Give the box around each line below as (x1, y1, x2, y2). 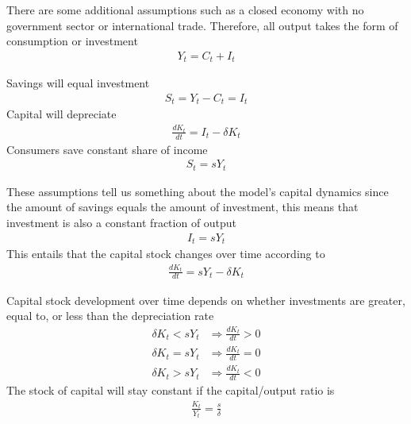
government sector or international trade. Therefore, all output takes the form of (6, 17, 398, 33)
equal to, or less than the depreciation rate (6, 307, 214, 324)
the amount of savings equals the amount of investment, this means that (6, 199, 359, 215)
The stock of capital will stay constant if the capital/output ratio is (6, 382, 335, 399)
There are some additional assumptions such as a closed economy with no (6, 2, 364, 17)
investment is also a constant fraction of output (6, 214, 237, 231)
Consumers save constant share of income (6, 141, 208, 157)
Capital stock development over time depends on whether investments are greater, (6, 291, 405, 308)
